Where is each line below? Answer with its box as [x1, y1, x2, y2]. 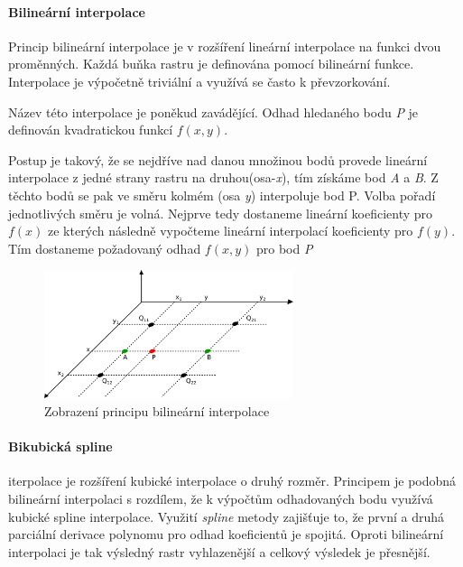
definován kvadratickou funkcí [8, 120, 173, 139]
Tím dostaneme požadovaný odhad [8, 238, 201, 257]
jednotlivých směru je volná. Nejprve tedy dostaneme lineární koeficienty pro [8, 203, 433, 222]
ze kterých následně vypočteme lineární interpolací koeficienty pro [48, 221, 413, 240]
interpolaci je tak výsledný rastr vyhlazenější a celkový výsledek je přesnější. [8, 542, 431, 561]
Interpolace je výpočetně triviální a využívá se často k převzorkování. [8, 71, 391, 90]
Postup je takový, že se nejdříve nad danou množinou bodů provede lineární [8, 150, 428, 169]
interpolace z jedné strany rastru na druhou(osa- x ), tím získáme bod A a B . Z [8, 168, 439, 187]
